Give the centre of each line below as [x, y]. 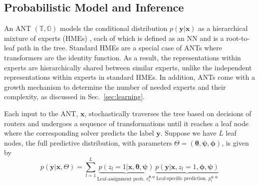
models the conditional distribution [114, 28]
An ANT [18, 28]
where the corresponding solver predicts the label [79, 133]
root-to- [238, 38]
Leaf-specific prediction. [182, 179]
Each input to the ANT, [41, 113]
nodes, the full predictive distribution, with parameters [88, 142]
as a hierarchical [223, 28]
